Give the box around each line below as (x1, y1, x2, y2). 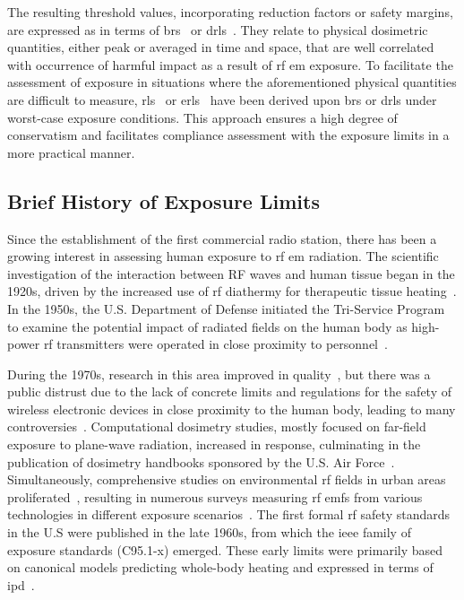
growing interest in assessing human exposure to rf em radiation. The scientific (7, 247, 439, 265)
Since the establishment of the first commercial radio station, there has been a (7, 229, 437, 248)
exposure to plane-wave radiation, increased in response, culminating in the (7, 435, 421, 454)
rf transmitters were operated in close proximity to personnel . (43, 335, 388, 353)
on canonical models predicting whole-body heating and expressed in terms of (7, 558, 434, 577)
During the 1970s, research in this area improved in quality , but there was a (7, 364, 431, 383)
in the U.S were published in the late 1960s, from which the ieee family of (7, 523, 411, 542)
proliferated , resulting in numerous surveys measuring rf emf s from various (7, 487, 423, 506)
